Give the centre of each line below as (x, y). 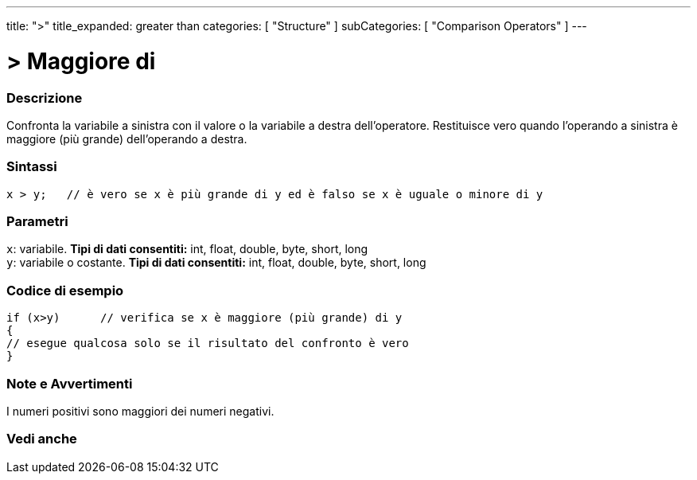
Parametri (37, 221)
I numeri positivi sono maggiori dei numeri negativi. (140, 411)
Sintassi (32, 167)
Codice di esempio (65, 290)
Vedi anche (42, 439)
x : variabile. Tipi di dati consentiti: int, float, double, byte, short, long (187, 249)
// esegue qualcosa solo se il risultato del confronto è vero (208, 343)
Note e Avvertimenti (70, 383)
